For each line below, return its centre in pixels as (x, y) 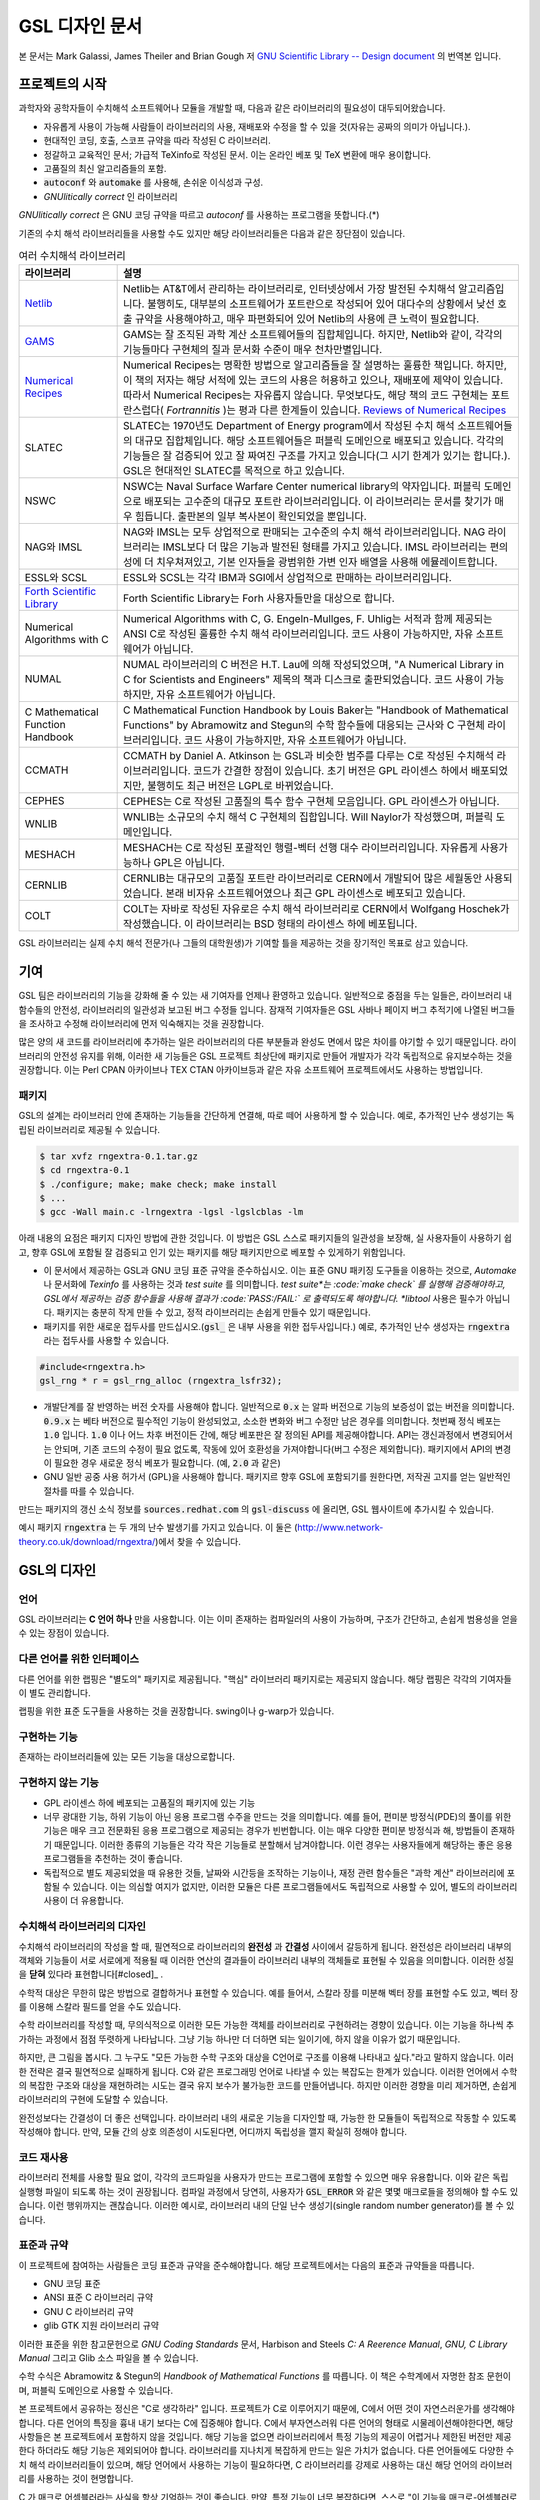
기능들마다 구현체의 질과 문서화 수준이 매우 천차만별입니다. (253, 350)
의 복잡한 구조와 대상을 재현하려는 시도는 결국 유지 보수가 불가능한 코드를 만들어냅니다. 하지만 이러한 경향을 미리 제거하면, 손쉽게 (267, 2086)
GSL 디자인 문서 (80, 26)
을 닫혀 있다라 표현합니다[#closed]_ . (91, 1974)
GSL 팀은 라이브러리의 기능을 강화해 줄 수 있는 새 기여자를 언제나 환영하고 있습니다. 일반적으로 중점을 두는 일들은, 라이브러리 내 (265, 996)
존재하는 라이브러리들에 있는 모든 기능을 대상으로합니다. (126, 1757)
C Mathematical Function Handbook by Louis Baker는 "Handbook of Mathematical (316, 710)
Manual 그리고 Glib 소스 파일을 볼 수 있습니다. (108, 2357)
